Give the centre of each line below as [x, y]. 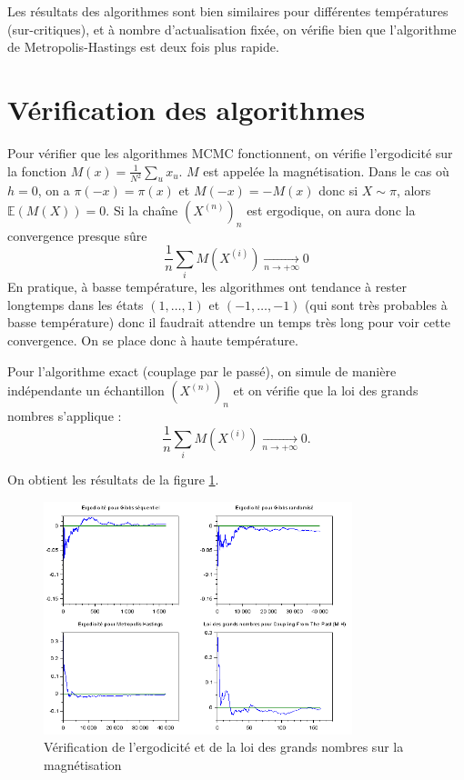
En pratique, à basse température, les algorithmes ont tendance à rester [207, 287]
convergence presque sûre [77, 235]
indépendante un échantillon [86, 390]
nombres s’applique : [65, 415]
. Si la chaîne [142, 210]
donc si [338, 190]
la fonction [37, 170]
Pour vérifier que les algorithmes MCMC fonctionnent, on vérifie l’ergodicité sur [230, 152]
